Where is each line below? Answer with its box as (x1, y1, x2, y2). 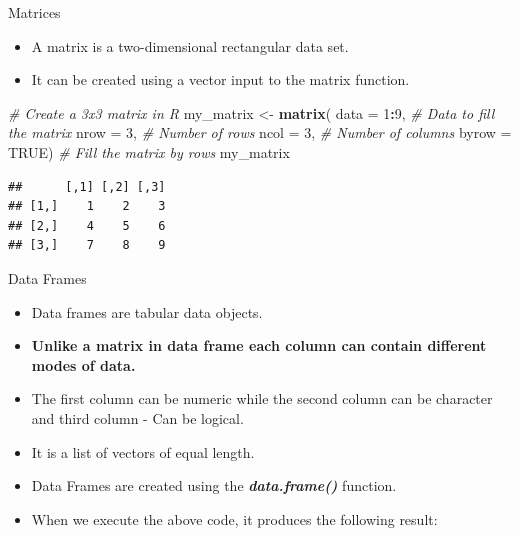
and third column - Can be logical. (31, 407, 244, 428)
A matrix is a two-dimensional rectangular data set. (31, 35, 349, 56)
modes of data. (31, 354, 136, 375)
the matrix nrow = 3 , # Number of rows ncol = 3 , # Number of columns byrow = (8, 122, 512, 143)
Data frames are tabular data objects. (31, 301, 263, 322)
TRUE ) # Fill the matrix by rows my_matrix (8, 141, 290, 162)
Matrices (8, 2, 61, 22)
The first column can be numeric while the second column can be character (31, 388, 493, 409)
